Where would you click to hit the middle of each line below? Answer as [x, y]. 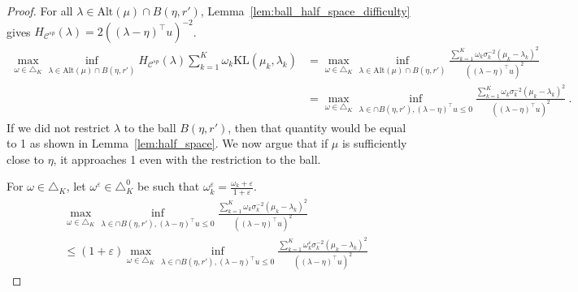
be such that [168, 186]
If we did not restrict [59, 127]
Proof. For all [40, 11]
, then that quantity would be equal [317, 127]
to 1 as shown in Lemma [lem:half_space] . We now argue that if [167, 143]
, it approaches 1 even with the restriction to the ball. [187, 159]
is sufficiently [374, 143]
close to [25, 159]
